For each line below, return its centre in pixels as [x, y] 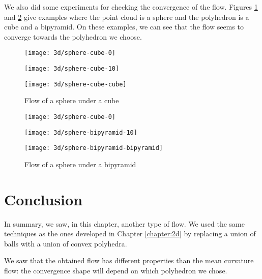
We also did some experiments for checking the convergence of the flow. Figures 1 [131, 7]
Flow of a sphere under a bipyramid [80, 164]
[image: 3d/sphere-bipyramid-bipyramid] [94, 148]
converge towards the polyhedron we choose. [73, 36]
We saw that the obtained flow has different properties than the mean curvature [129, 260]
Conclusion [43, 199]
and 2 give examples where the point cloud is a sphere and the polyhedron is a [127, 17]
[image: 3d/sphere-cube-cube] [76, 84]
